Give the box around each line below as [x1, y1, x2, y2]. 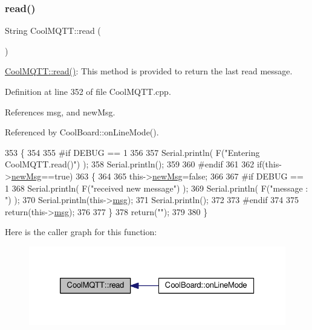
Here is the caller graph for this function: [5, 225, 157, 238]
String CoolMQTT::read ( [5, 24, 101, 37]
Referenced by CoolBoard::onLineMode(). [5, 126, 159, 138]
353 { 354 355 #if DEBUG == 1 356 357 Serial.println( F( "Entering [5, 146, 260, 158]
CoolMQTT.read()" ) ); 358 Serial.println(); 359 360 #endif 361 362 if [5, 158, 262, 170]
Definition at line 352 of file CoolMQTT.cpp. [5, 85, 171, 97]
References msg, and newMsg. [5, 105, 115, 118]
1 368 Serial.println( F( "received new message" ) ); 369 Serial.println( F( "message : [5, 181, 308, 194]
